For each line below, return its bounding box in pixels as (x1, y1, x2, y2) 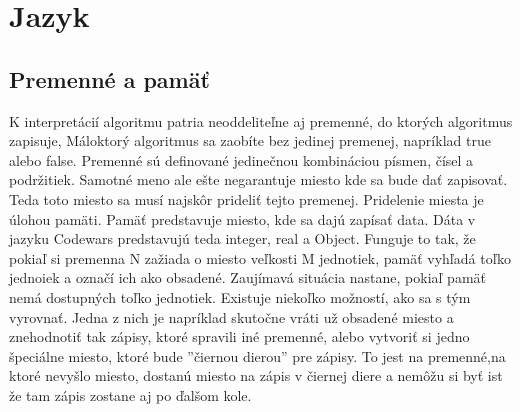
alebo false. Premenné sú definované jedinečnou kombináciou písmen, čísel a (9, 149, 474, 170)
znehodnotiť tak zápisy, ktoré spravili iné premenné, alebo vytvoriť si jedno (9, 326, 470, 347)
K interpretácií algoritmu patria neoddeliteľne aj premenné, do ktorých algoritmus (9, 110, 513, 131)
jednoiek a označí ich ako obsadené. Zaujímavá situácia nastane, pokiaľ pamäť (9, 267, 487, 288)
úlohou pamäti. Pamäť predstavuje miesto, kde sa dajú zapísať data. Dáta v (9, 208, 476, 229)
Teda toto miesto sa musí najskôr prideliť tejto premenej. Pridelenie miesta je (9, 188, 484, 209)
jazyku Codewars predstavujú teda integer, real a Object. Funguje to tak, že (9, 228, 476, 249)
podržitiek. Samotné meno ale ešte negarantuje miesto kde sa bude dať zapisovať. (9, 169, 508, 190)
